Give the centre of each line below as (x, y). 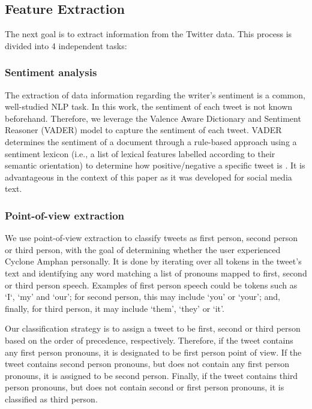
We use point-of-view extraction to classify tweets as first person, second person (151, 238)
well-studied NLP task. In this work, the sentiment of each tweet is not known (149, 106)
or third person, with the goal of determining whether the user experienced (143, 249)
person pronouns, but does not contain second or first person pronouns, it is (145, 387)
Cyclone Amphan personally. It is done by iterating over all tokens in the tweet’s (153, 261)
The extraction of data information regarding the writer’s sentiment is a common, (155, 94)
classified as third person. (51, 399)
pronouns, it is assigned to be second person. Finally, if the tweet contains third (151, 375)
